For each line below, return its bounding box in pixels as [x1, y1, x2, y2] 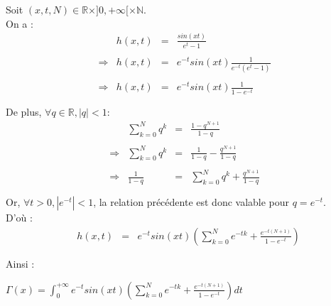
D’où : [6, 210, 33, 225]
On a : [6, 16, 33, 31]
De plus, [6, 104, 42, 119]
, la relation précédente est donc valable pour [93, 195, 290, 209]
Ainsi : [6, 256, 35, 271]
